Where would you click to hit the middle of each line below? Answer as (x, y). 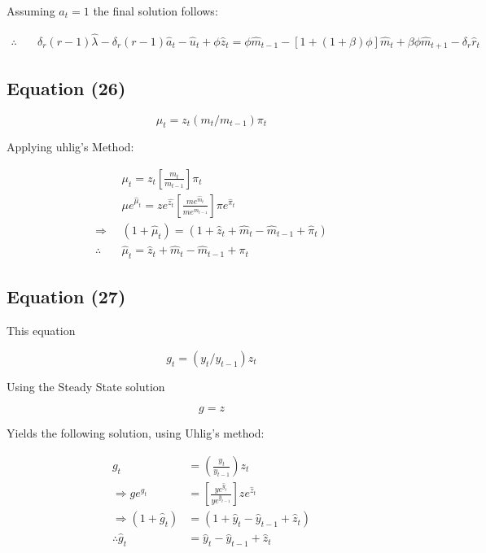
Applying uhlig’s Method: (70, 147)
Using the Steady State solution (86, 386)
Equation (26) (66, 87)
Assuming (31, 11)
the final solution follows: (155, 11)
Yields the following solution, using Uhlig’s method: (136, 433)
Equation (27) (66, 296)
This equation (41, 331)
